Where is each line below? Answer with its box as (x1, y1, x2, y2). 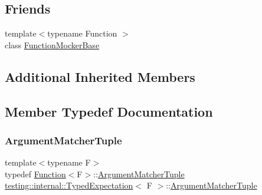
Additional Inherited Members (5, 67, 195, 85)
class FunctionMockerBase (5, 38, 100, 51)
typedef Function (5, 167, 66, 180)
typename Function (47, 27, 117, 39)
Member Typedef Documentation (5, 102, 213, 120)
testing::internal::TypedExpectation (5, 179, 133, 191)
